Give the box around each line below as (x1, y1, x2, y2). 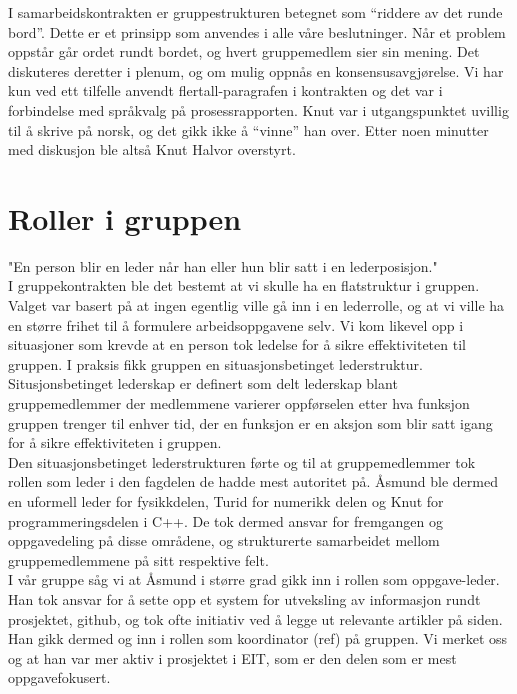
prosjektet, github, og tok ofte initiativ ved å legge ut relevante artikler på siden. (8, 608, 503, 629)
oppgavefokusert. (8, 667, 111, 688)
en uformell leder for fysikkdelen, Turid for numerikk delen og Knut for (8, 491, 444, 511)
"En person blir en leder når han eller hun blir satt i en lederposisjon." (8, 255, 438, 276)
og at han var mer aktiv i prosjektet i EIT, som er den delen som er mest (8, 647, 457, 668)
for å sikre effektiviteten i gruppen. (8, 432, 222, 453)
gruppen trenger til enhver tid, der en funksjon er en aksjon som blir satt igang (8, 412, 493, 433)
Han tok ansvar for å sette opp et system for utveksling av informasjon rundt (8, 588, 481, 609)
